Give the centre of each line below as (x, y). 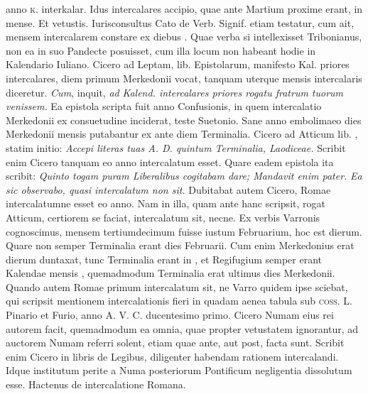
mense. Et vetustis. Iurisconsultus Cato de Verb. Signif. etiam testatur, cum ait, (180, 22)
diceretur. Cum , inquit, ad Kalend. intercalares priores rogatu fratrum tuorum (175, 92)
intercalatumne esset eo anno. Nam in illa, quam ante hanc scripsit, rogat (166, 203)
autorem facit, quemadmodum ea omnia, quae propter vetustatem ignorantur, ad (182, 328)
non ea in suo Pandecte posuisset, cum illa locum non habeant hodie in (161, 50)
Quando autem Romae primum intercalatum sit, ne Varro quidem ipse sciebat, (177, 286)
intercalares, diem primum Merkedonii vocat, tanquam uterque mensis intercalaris (184, 78)
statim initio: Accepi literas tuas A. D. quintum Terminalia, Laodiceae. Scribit (176, 147)
